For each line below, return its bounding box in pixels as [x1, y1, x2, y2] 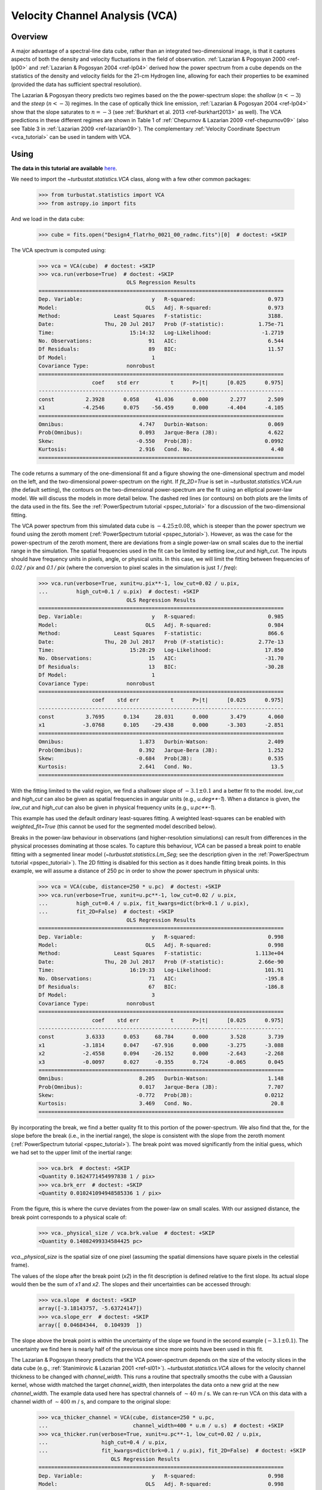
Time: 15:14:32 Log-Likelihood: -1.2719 [38, 329, 284, 336]
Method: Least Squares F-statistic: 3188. [38, 312, 284, 319]
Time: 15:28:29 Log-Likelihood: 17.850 [38, 647, 284, 653]
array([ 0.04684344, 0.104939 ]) [38, 1322, 143, 1328]
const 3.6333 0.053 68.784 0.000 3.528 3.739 [38, 1033, 284, 1040]
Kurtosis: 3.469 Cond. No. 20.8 [38, 1100, 284, 1107]
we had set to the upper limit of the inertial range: [11, 1149, 132, 1156]
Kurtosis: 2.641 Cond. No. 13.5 [38, 763, 284, 770]
